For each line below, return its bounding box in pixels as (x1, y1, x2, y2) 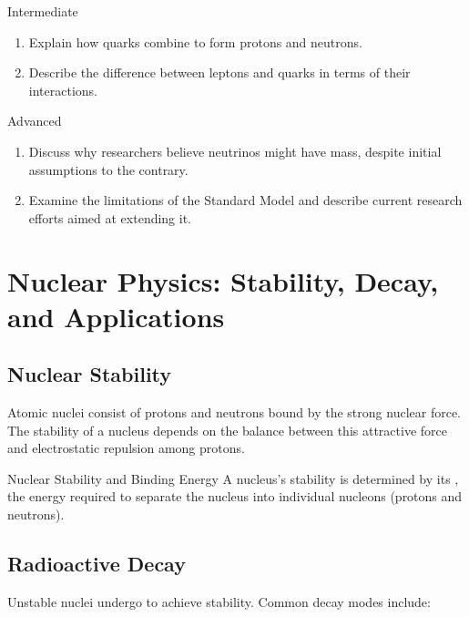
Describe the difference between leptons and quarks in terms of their (28, 63, 411, 82)
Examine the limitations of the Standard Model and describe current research (28, 190, 463, 210)
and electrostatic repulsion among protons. (7, 438, 245, 458)
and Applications (7, 297, 225, 334)
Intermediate (7, 2, 78, 20)
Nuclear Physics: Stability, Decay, (7, 262, 439, 299)
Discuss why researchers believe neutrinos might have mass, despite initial (28, 141, 442, 160)
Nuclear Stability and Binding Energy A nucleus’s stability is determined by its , (7, 468, 459, 488)
